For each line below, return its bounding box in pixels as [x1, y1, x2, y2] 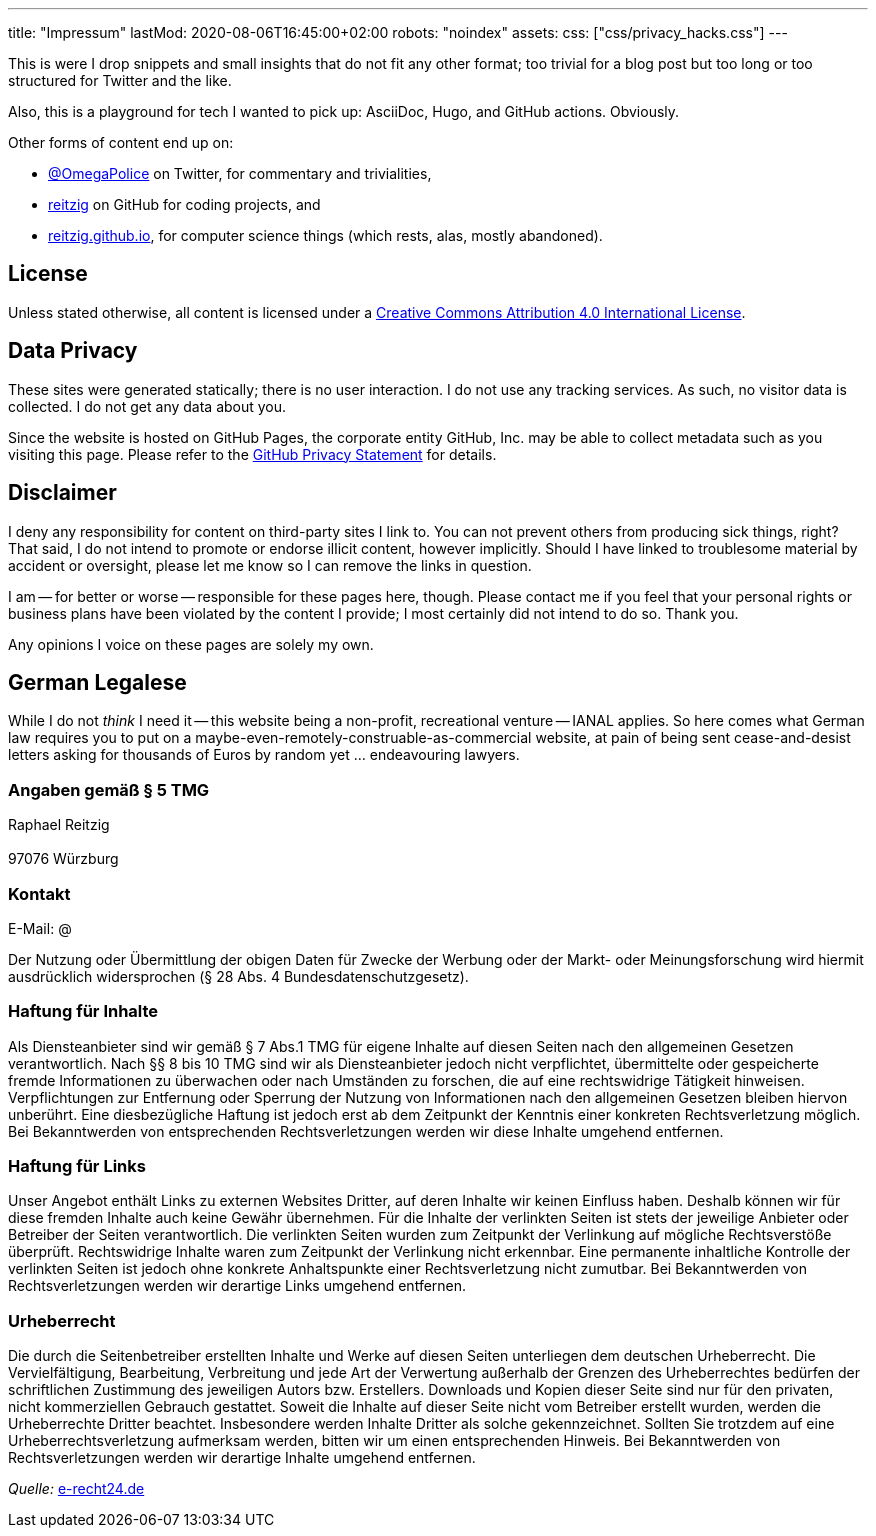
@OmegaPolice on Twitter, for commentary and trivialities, [48, 165, 432, 182]
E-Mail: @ [8, 919, 72, 937]
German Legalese [8, 669, 187, 695]
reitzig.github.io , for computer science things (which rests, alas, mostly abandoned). [48, 227, 603, 244]
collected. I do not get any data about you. [8, 397, 287, 415]
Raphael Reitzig [8, 816, 110, 834]
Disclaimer [8, 480, 117, 506]
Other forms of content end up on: [8, 134, 234, 151]
